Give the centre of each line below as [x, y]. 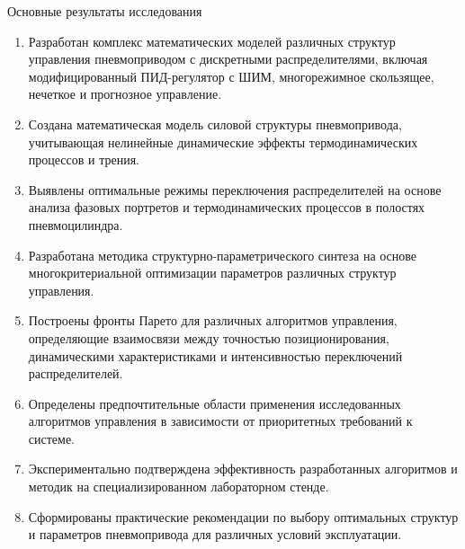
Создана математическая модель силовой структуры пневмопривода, [215, 124]
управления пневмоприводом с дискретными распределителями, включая [228, 59]
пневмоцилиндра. [76, 224]
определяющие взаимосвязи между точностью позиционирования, [209, 337]
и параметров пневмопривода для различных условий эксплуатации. [215, 534]
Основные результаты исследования [105, 11]
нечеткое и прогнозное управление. [125, 94]
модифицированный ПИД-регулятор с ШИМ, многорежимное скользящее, [231, 76]
